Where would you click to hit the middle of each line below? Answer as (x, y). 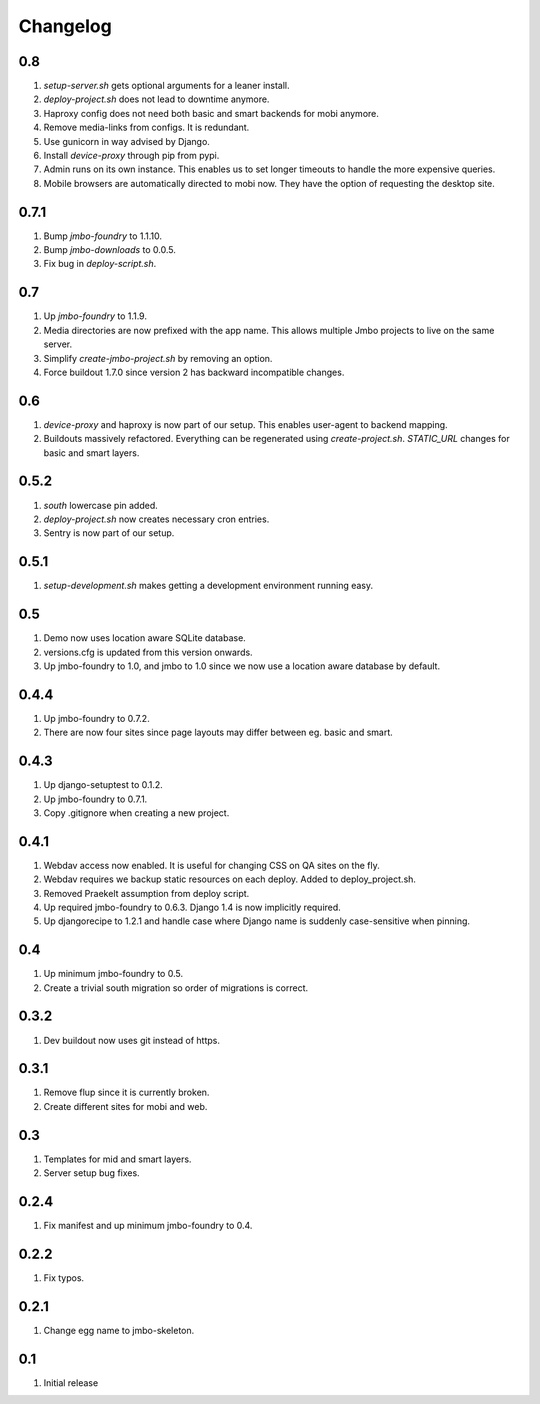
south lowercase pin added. (101, 505)
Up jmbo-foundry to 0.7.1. (95, 799)
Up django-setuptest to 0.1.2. (103, 785)
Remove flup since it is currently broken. (126, 1092)
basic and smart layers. (91, 452)
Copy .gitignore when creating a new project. (136, 812)
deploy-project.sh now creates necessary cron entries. (156, 519)
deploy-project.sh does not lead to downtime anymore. (156, 99)
